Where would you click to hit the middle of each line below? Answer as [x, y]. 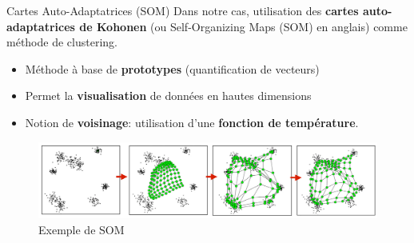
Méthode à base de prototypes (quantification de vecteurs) [172, 68]
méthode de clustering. [62, 42]
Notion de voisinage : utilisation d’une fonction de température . [192, 122]
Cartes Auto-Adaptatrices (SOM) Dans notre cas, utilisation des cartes [183, 10]
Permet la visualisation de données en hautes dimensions [168, 96]
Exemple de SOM [82, 229]
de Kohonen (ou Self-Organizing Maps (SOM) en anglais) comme [243, 26]
